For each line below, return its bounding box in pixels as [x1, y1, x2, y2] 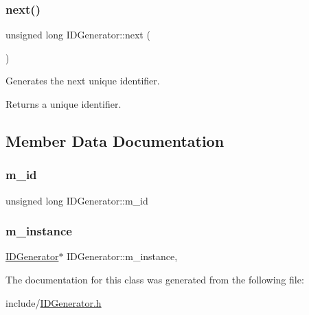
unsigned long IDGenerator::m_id [5, 193, 148, 207]
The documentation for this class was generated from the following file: [5, 272, 304, 286]
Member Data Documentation [5, 130, 225, 151]
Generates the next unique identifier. [5, 73, 160, 88]
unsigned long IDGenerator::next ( [5, 27, 150, 42]
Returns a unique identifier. [5, 97, 122, 110]
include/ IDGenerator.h [5, 295, 102, 310]
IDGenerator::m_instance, [67, 249, 178, 264]
